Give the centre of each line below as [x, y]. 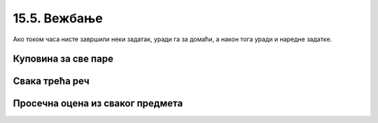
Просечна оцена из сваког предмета [98, 104]
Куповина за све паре [63, 59]
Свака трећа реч [51, 81]
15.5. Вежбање [58, 18]
